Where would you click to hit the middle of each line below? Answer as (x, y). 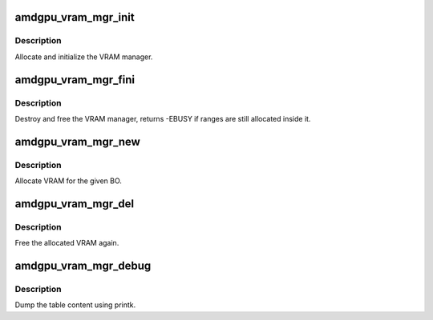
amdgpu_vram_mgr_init (75, 17)
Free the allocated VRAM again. (67, 243)
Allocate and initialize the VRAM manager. (84, 57)
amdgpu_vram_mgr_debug (83, 266)
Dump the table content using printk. (75, 305)
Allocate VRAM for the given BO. (68, 181)
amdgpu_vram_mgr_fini (75, 80)
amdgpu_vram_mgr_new (77, 141)
